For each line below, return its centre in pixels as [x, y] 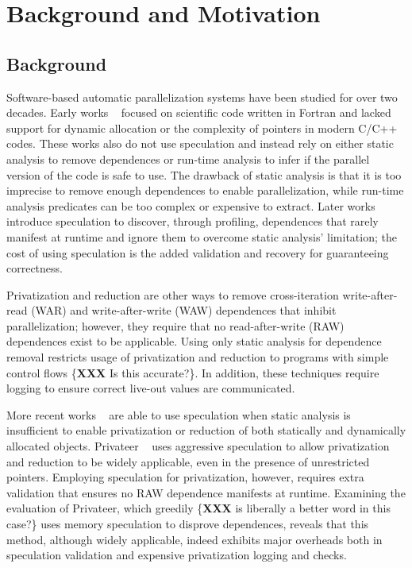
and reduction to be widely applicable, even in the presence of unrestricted [188, 461]
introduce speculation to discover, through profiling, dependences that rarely [193, 221]
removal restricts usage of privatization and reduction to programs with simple [198, 357]
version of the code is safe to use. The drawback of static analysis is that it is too [204, 174]
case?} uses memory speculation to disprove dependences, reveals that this [188, 524]
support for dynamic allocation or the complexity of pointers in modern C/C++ [202, 128]
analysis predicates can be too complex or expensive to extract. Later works [191, 205]
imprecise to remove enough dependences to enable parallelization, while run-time [205, 190]
